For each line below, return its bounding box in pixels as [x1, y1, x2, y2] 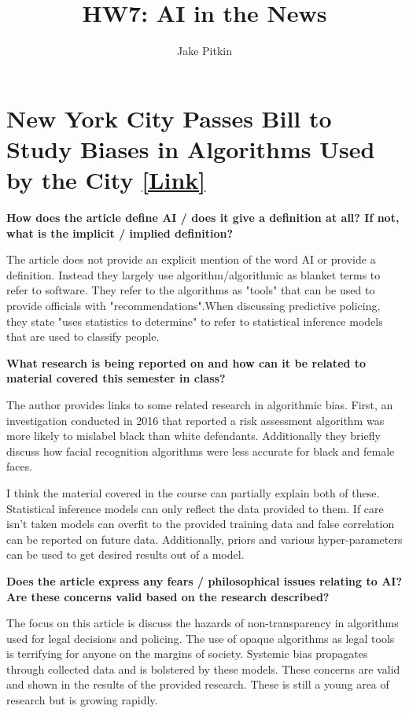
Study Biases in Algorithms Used [6, 132, 375, 164]
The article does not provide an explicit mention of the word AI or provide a [6, 251, 376, 268]
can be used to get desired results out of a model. [6, 546, 245, 563]
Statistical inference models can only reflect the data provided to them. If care [6, 500, 384, 516]
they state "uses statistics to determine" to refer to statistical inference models [6, 312, 383, 329]
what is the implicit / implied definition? [6, 224, 234, 241]
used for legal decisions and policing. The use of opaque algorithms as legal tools [6, 630, 395, 646]
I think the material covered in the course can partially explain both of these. [6, 484, 380, 501]
